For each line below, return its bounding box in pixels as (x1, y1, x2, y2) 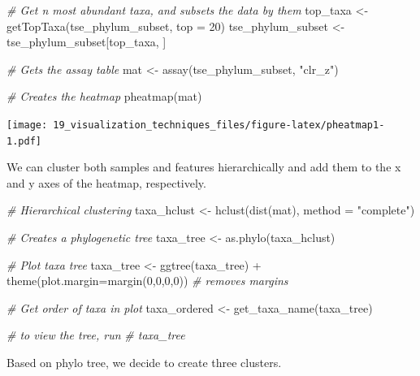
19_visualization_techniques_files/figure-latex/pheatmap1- (53, 119, 385, 131)
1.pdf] (6, 135, 41, 147)
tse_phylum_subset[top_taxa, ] (6, 33, 167, 50)
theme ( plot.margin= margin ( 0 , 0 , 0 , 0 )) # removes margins (6, 272, 288, 289)
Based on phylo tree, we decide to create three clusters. (6, 354, 282, 371)
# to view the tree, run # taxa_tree (6, 326, 185, 344)
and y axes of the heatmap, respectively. (6, 174, 206, 191)
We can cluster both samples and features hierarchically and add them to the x (6, 158, 401, 175)
